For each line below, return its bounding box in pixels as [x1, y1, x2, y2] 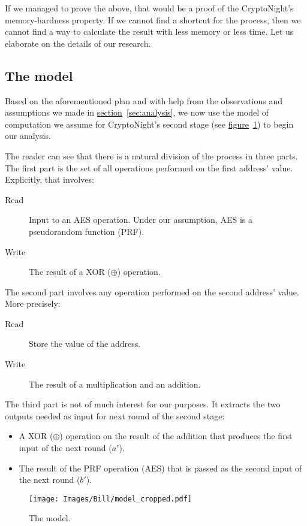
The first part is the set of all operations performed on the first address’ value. [5, 161, 293, 174]
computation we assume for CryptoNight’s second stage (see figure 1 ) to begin [5, 117, 294, 130]
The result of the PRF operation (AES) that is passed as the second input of [19, 461, 302, 474]
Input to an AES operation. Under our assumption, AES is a [29, 213, 252, 226]
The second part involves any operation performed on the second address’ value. [5, 285, 299, 298]
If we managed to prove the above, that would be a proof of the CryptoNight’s [5, 2, 294, 14]
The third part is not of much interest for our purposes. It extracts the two [5, 398, 281, 410]
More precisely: [5, 297, 61, 310]
